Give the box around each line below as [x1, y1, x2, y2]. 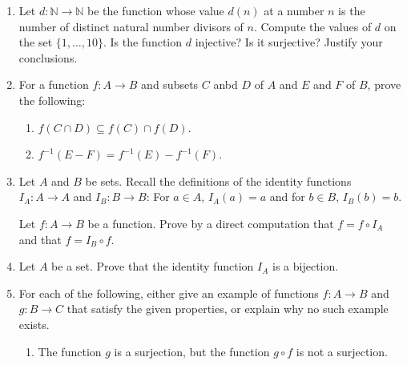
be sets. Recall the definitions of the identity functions [85, 172, 352, 189]
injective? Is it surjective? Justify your [195, 34, 383, 50]
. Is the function [103, 34, 183, 50]
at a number [264, 2, 324, 18]
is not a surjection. [296, 343, 388, 359]
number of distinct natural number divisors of [18, 18, 244, 34]
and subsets [141, 76, 199, 93]
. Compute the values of [253, 18, 372, 34]
